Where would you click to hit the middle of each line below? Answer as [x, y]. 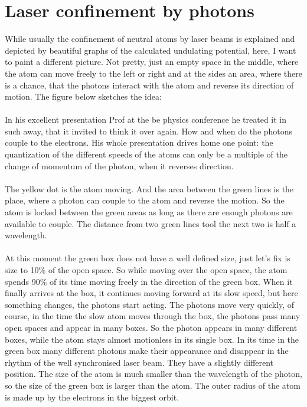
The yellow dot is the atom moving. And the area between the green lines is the [149, 188]
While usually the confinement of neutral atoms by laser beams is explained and [150, 39]
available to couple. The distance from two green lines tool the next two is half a [151, 223]
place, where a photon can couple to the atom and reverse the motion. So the [145, 200]
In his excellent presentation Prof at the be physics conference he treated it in [146, 119]
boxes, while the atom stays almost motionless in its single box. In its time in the [152, 339]
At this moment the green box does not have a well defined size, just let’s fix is [148, 258]
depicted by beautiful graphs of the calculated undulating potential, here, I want [151, 50]
